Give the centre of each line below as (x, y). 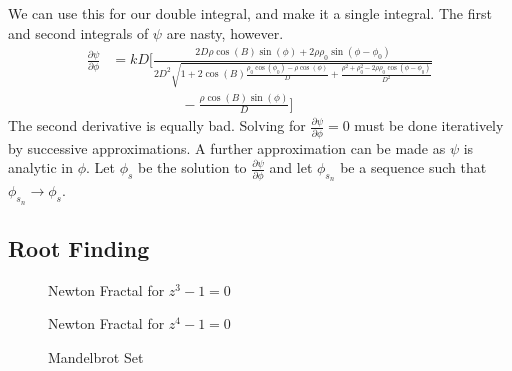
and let (291, 167)
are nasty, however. (225, 32)
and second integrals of (78, 32)
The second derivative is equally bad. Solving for (157, 125)
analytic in (40, 167)
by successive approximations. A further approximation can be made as (227, 147)
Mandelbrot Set (96, 357)
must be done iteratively (429, 125)
